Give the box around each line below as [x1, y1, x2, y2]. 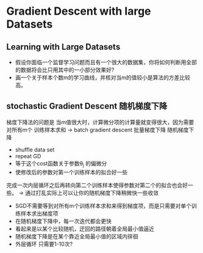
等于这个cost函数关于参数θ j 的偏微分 [15, 159, 107, 169]
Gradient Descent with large [6, 4, 151, 18]
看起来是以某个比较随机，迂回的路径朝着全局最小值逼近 [15, 225, 154, 232]
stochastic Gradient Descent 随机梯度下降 [6, 101, 168, 111]
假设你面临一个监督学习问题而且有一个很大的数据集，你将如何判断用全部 [15, 59, 197, 65]
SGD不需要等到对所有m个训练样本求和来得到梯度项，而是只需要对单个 [15, 202, 192, 209]
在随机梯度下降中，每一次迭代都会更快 [15, 217, 112, 224]
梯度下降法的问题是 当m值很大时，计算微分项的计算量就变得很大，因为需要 [6, 118, 194, 126]
